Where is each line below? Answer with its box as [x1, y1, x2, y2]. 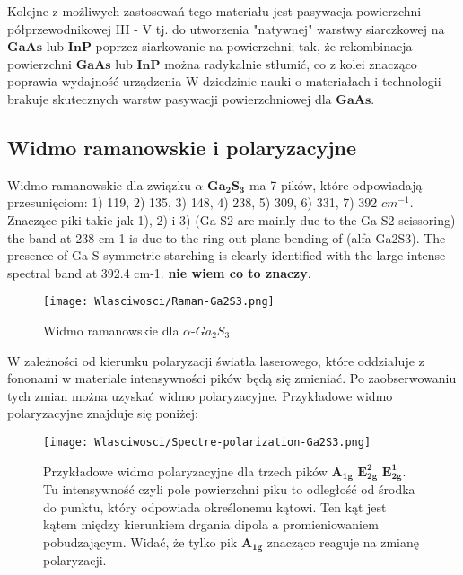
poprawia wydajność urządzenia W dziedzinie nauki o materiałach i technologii [7, 72, 441, 91]
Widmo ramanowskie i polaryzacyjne [7, 133, 357, 161]
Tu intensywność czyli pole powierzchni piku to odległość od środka [43, 480, 415, 499]
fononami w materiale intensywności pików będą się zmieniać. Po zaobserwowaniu [7, 369, 457, 388]
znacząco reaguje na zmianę [266, 532, 419, 551]
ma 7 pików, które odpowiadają [249, 175, 423, 194]
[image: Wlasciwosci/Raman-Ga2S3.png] [43, 295, 275, 309]
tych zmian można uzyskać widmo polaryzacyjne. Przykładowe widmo [7, 386, 393, 405]
